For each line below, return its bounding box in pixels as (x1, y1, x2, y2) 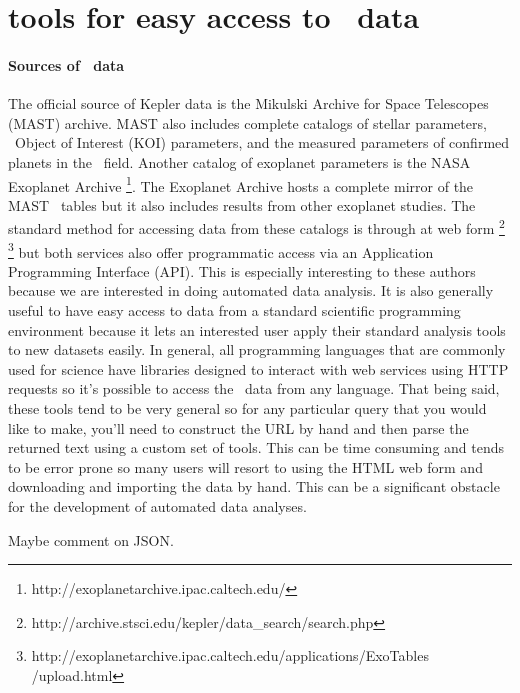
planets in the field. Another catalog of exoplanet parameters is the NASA (8, 151, 471, 172)
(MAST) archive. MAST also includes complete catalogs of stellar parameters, (8, 112, 487, 133)
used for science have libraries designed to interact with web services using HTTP (8, 358, 509, 379)
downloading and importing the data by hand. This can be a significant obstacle (8, 476, 500, 497)
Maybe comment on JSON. (8, 529, 174, 550)
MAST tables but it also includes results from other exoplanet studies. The (8, 194, 476, 215)
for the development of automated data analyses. (8, 496, 307, 517)
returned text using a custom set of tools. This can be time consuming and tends (8, 437, 505, 458)
